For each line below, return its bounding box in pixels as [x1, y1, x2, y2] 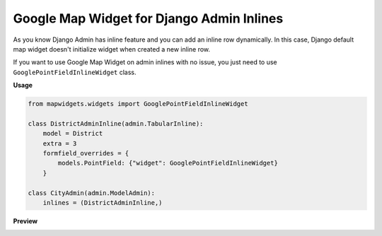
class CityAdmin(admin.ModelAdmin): [28, 189, 156, 197]
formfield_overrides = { [42, 149, 129, 158]
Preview [13, 216, 38, 225]
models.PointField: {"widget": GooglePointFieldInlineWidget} [57, 159, 279, 167]
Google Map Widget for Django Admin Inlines [13, 11, 284, 26]
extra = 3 [42, 139, 77, 148]
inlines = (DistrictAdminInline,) [42, 199, 163, 206]
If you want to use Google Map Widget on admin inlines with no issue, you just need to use [13, 58, 277, 66]
